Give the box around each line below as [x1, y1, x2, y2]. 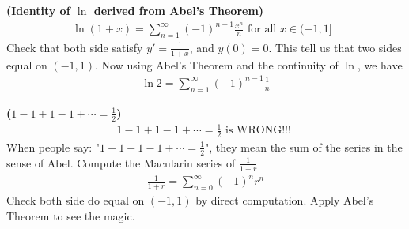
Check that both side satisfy [6, 39, 143, 55]
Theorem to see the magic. [6, 207, 135, 223]
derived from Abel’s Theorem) [93, 2, 264, 18]
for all [248, 24, 277, 36]
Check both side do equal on [6, 191, 145, 208]
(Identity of [6, 2, 70, 18]
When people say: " [6, 138, 100, 155]
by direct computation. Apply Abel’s [195, 191, 374, 208]
